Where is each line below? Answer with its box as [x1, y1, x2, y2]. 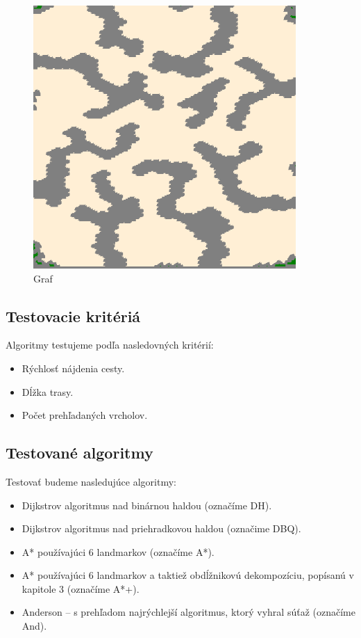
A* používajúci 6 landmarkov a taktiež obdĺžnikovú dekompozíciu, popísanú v [22, 568, 354, 582]
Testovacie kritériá [6, 305, 141, 326]
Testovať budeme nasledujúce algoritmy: [6, 474, 176, 488]
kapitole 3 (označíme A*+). [22, 581, 140, 596]
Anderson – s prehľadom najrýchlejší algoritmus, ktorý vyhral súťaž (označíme [22, 605, 355, 619]
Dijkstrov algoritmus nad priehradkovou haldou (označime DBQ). [22, 521, 301, 536]
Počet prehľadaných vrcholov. [22, 408, 148, 422]
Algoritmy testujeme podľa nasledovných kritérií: [6, 337, 214, 352]
